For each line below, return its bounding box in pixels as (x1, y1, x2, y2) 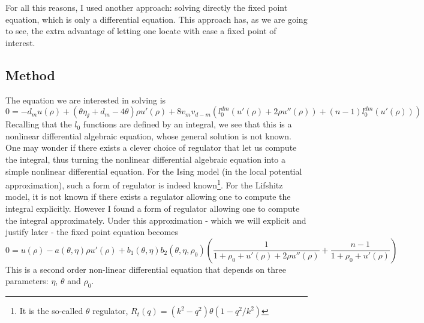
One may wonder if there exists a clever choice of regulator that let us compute (5, 141, 297, 154)
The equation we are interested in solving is (5, 93, 166, 106)
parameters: (5, 275, 49, 287)
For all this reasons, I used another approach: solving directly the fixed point (5, 1, 288, 13)
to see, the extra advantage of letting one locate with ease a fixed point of (5, 25, 276, 37)
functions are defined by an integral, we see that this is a (83, 118, 292, 130)
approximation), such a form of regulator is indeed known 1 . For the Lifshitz (5, 177, 283, 191)
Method (5, 65, 55, 84)
